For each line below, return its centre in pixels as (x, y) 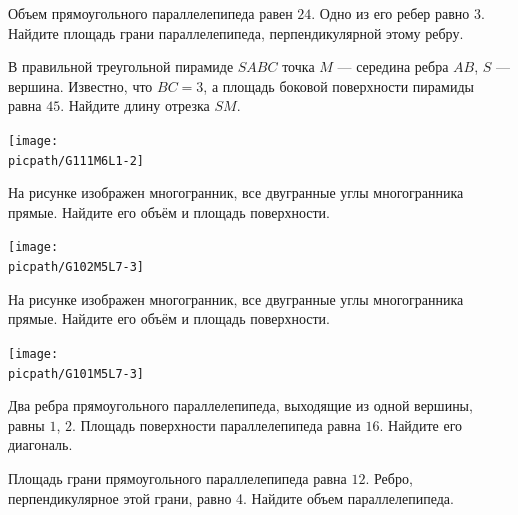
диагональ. (40, 444)
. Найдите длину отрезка (135, 105)
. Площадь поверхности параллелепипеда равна (216, 424)
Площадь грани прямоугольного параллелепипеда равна (177, 478)
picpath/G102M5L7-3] (76, 267)
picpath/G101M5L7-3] (76, 373)
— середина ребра (393, 66)
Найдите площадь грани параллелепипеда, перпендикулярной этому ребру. (236, 32)
